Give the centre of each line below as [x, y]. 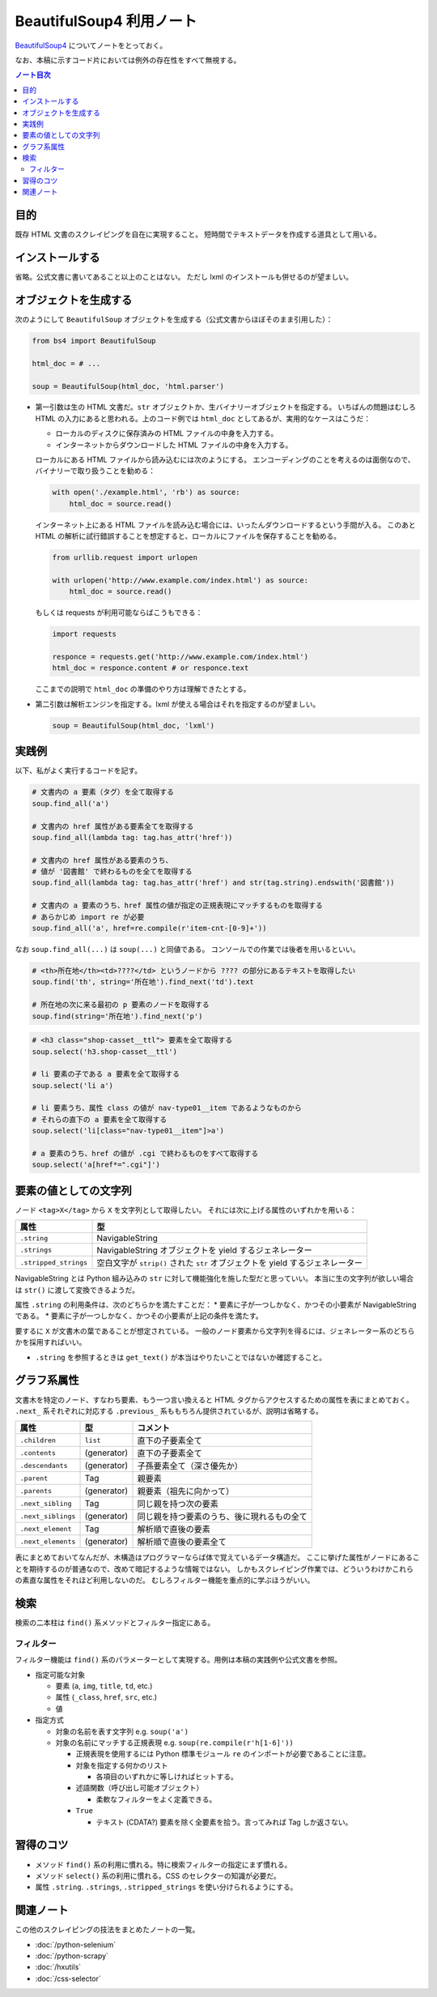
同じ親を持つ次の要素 [178, 1504]
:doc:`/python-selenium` [76, 1944]
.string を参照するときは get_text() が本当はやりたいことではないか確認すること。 [181, 1357]
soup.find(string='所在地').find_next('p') [117, 1016]
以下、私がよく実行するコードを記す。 [78, 770]
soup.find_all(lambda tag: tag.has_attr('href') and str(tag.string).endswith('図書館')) [213, 883]
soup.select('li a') [72, 1085]
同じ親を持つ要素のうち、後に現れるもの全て [222, 1517]
